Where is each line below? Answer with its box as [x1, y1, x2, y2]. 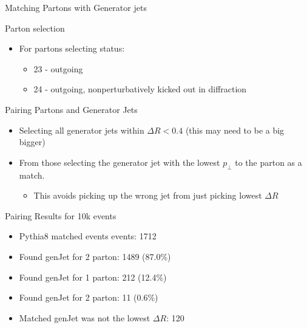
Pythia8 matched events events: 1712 [19, 230, 157, 242]
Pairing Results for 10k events [5, 209, 116, 222]
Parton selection [5, 21, 65, 34]
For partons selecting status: [19, 42, 125, 55]
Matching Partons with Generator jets [5, 1, 147, 13]
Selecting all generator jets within [19, 123, 144, 136]
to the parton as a [235, 155, 302, 168]
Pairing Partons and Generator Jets [5, 103, 138, 115]
